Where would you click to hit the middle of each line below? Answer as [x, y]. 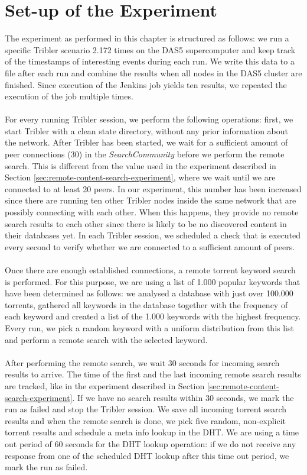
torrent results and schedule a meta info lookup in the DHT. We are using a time [152, 432]
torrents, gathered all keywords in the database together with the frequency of [146, 304]
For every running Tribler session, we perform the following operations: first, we [149, 119]
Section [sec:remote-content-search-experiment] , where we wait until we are [140, 177]
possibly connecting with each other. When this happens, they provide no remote [152, 212]
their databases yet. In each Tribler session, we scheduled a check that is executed [153, 235]
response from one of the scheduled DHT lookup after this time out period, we [147, 455]
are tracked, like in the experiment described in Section [105, 385]
